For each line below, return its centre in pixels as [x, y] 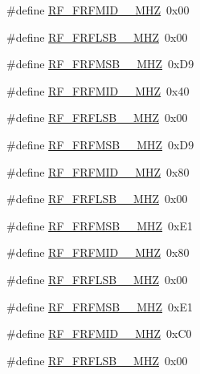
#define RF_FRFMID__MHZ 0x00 [98, 10]
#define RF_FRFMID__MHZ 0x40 [98, 90]
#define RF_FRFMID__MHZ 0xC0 [99, 333]
